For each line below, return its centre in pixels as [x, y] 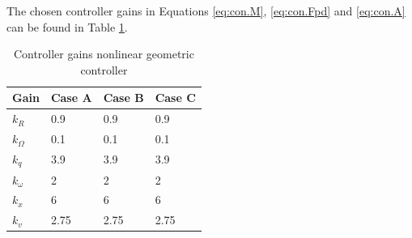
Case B [123, 98]
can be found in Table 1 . [67, 26]
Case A [71, 98]
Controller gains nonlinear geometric [104, 54]
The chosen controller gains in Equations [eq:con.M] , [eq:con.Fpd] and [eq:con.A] [206, 11]
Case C [175, 98]
